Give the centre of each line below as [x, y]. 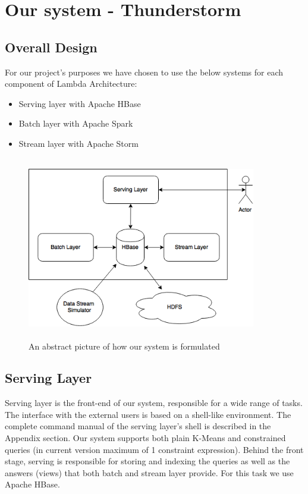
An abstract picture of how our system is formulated [124, 346]
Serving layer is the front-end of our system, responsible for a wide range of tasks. [154, 403]
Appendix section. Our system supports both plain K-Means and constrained [145, 438]
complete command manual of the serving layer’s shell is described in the [138, 426]
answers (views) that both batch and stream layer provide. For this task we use [149, 472]
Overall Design [51, 47]
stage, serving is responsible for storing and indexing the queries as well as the [147, 461]
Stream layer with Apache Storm [78, 143]
